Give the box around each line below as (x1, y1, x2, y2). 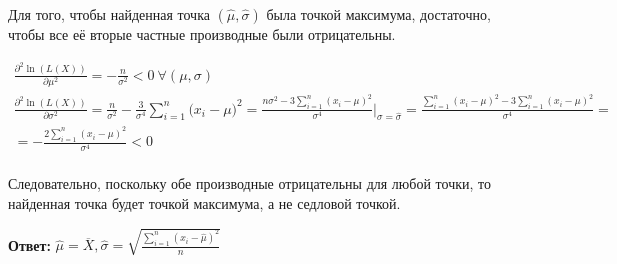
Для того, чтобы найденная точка (8, 4, 210, 24)
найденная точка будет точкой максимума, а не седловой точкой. (8, 193, 401, 214)
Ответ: (8, 234, 51, 255)
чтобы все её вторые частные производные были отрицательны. (8, 24, 396, 44)
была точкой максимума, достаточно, (266, 4, 491, 24)
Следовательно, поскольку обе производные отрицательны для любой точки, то (8, 173, 491, 194)
